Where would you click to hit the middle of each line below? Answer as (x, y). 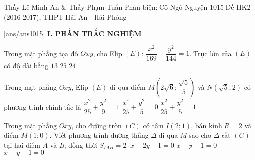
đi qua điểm (128, 87)
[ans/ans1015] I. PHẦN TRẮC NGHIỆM (73, 33)
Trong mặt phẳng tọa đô (41, 53)
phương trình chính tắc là (43, 106)
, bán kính (207, 125)
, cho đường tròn (96, 125)
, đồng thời (81, 144)
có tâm (153, 125)
